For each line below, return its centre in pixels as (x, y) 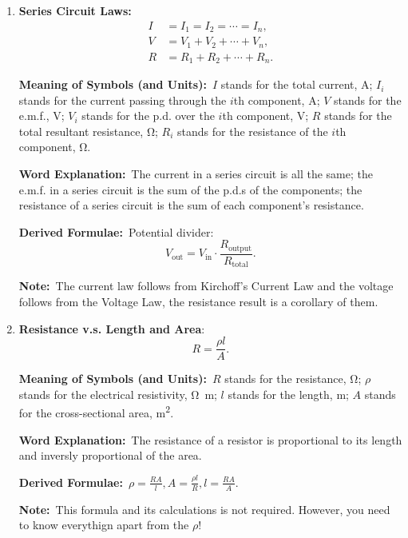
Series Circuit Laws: (75, 10)
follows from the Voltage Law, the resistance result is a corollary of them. (198, 301)
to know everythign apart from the (104, 525)
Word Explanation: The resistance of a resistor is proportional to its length (210, 439)
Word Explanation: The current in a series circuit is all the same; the (196, 174)
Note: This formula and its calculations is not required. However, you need (204, 509)
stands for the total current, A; (297, 84)
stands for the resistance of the (253, 131)
